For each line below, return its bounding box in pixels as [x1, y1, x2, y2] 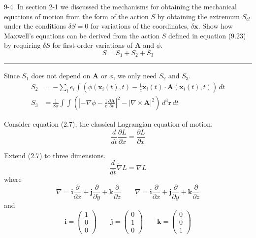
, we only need [113, 70, 157, 81]
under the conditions [4, 21, 66, 31]
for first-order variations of [52, 40, 133, 50]
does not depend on [31, 70, 91, 81]
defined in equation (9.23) [168, 30, 246, 40]
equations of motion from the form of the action [4, 11, 149, 21]
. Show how [198, 21, 233, 31]
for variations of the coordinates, [90, 21, 189, 31]
